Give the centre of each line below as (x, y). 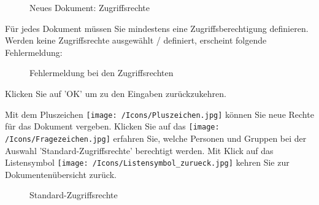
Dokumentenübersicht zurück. (61, 174)
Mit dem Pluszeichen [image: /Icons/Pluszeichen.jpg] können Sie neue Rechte (159, 114)
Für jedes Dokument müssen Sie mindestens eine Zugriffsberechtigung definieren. (157, 28)
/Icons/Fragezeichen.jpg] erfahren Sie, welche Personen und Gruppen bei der (156, 138)
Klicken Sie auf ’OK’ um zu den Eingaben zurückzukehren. (116, 93)
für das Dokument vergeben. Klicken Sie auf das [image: (112, 126)
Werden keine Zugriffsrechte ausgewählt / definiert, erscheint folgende (136, 40)
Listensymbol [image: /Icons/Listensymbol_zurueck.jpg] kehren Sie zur (147, 162)
